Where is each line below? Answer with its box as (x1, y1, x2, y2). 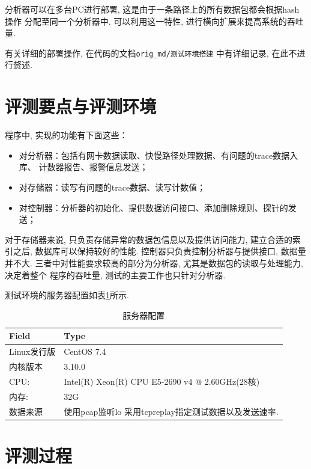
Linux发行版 (9, 345, 56, 358)
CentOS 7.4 (64, 345, 106, 358)
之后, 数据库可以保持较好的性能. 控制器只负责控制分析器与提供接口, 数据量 (13, 245, 306, 257)
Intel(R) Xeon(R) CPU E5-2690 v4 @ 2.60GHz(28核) (64, 375, 260, 387)
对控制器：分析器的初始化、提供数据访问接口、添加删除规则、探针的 (19, 201, 288, 213)
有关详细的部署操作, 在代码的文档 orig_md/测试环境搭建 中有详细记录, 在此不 (5, 46, 297, 59)
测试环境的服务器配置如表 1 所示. (5, 289, 129, 301)
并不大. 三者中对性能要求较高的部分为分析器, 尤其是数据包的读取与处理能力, (5, 256, 303, 269)
